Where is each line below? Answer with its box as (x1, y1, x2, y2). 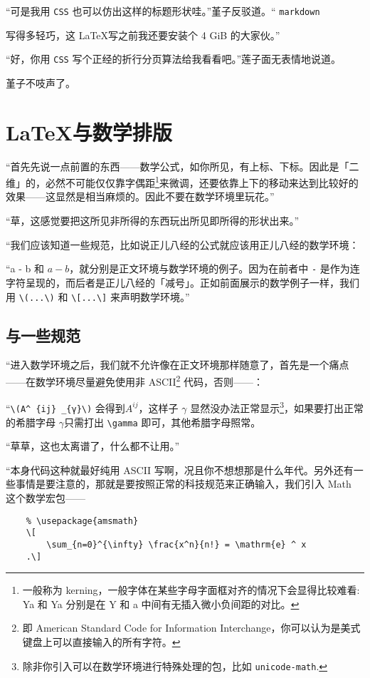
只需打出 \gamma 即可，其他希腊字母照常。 (63, 414, 261, 429)
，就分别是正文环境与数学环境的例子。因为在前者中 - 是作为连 (69, 261, 360, 276)
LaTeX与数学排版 (6, 117, 172, 146)
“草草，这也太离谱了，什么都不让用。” (6, 438, 180, 453)
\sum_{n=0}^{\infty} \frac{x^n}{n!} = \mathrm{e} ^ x (46, 539, 307, 550)
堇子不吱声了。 (6, 75, 75, 90)
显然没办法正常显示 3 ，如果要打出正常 (190, 399, 364, 415)
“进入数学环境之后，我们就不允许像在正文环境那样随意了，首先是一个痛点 (6, 357, 349, 372)
